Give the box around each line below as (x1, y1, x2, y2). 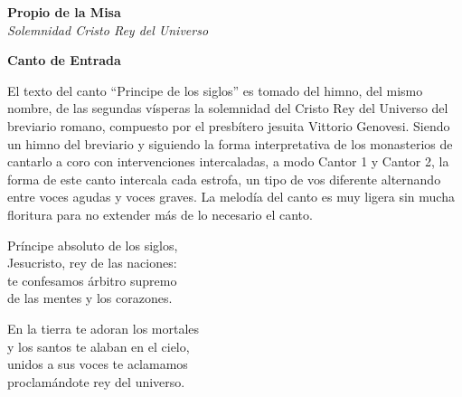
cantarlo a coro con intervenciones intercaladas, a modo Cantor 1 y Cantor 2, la (7, 152, 449, 171)
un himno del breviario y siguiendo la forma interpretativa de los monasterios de (7, 134, 453, 153)
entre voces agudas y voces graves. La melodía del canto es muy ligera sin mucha (7, 187, 455, 206)
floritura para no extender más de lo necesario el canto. (7, 204, 313, 223)
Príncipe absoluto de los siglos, (7, 235, 178, 254)
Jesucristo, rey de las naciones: (7, 253, 177, 272)
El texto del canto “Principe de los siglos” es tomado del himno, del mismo (7, 80, 423, 99)
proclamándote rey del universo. (7, 372, 185, 391)
